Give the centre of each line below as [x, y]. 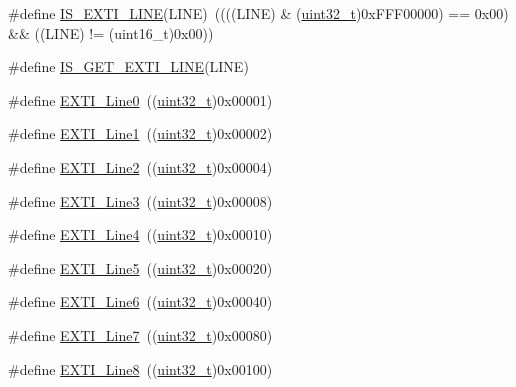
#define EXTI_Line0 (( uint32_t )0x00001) [140, 99]
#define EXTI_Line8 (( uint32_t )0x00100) [140, 368]
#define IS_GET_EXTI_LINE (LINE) [128, 66]
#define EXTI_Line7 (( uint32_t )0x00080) [140, 334]
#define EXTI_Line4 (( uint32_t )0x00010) [140, 234]
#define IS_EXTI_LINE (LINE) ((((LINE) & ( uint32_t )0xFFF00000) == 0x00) [258, 13]
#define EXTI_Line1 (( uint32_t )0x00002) [140, 133]
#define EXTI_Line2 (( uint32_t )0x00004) [140, 166]
